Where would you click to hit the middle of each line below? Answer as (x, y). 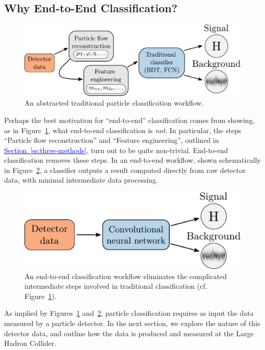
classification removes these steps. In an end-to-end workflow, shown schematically (132, 160)
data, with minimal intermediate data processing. (81, 180)
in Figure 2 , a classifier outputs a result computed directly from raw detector (125, 170)
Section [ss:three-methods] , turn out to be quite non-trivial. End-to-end (116, 150)
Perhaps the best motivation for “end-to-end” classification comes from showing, (129, 120)
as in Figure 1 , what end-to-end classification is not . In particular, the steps (123, 130)
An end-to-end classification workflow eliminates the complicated (126, 276)
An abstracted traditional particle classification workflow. (114, 103)
